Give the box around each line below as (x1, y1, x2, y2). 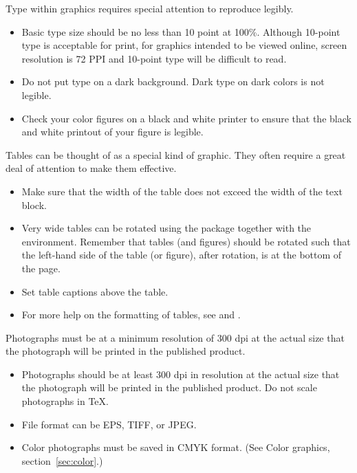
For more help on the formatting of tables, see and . (21, 307, 241, 322)
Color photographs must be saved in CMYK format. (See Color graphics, (21, 440, 330, 454)
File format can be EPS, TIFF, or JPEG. (21, 417, 197, 431)
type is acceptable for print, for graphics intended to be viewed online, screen (21, 38, 347, 52)
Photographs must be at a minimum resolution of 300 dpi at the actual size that (6, 330, 345, 344)
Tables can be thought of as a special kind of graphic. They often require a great (6, 147, 346, 162)
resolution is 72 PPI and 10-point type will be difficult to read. (21, 51, 287, 65)
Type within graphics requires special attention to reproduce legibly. (6, 1, 294, 15)
